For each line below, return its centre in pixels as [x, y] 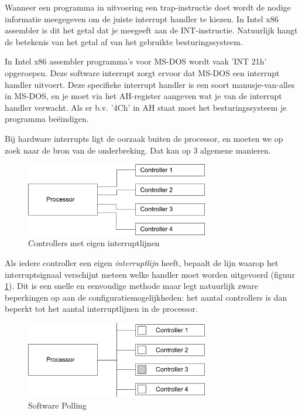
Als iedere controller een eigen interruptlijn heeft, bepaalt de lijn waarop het [142, 263]
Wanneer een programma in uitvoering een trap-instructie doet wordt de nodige [148, 7]
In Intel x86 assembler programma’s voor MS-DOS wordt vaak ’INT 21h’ [136, 61]
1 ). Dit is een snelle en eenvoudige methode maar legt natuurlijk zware [131, 286]
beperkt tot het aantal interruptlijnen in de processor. [101, 309]
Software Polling [57, 405]
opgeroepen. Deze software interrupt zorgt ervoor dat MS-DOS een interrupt [142, 72]
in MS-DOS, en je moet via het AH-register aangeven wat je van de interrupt [143, 96]
